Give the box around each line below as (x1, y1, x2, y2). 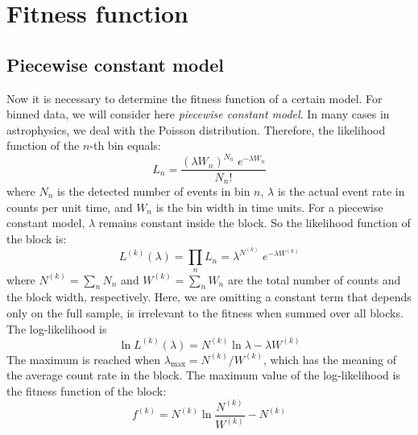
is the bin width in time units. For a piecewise (155, 198, 383, 215)
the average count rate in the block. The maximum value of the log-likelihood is (6, 367, 400, 383)
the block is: (6, 230, 67, 246)
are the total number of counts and (227, 271, 401, 288)
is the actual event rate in (277, 182, 405, 199)
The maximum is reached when (6, 350, 161, 367)
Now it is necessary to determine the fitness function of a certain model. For (6, 89, 383, 106)
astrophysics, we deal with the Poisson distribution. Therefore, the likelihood (6, 121, 386, 138)
